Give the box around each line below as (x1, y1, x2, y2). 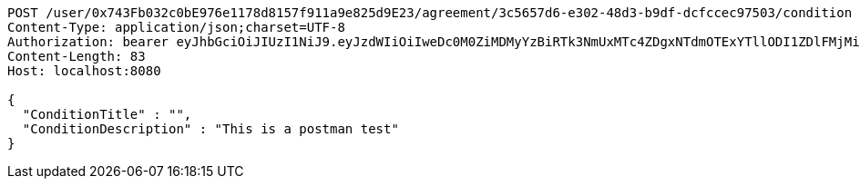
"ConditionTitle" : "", (22, 107, 192, 122)
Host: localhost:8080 (7, 64, 161, 78)
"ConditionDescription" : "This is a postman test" (22, 122, 399, 136)
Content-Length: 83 (7, 49, 146, 64)
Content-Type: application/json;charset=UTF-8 (7, 20, 345, 34)
